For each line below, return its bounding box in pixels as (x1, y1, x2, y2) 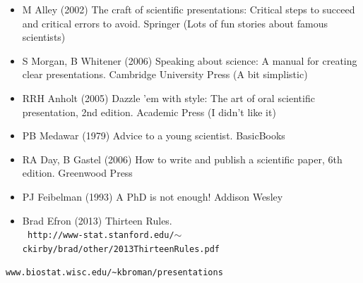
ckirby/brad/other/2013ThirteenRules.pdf (22, 244, 220, 254)
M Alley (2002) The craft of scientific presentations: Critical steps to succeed (22, 2, 355, 16)
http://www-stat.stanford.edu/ (27, 230, 174, 241)
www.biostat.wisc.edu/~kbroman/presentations (6, 268, 223, 278)
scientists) (22, 30, 66, 44)
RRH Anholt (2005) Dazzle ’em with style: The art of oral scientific (22, 90, 315, 105)
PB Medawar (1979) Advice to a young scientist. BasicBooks (22, 128, 285, 143)
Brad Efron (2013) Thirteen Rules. (22, 213, 172, 227)
